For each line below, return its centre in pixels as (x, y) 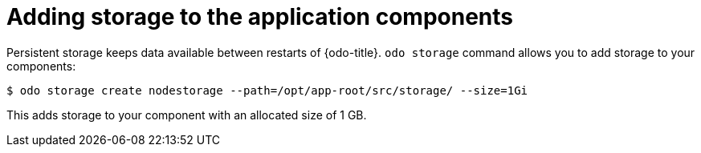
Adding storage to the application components (260, 17)
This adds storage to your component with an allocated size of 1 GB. (187, 115)
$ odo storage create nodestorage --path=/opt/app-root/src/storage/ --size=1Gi (267, 90)
